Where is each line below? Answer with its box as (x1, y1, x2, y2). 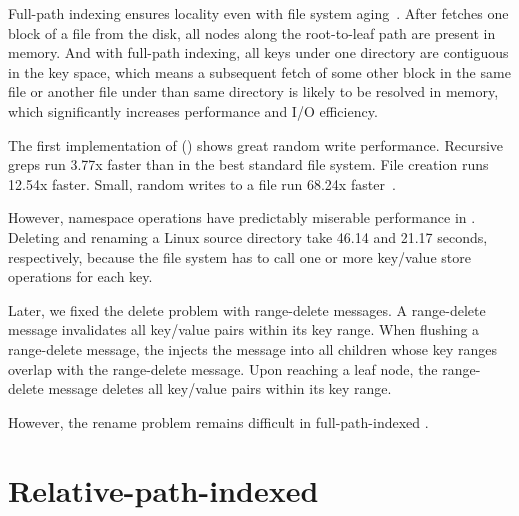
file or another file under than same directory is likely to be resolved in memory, (8, 81, 499, 102)
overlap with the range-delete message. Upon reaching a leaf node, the (8, 358, 438, 379)
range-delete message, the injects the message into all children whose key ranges (8, 338, 498, 359)
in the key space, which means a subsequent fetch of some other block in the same (8, 61, 511, 82)
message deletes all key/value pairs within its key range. (48, 378, 392, 399)
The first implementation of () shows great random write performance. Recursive (8, 134, 504, 155)
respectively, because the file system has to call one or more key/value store (8, 246, 471, 267)
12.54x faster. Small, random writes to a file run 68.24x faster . (8, 173, 396, 194)
